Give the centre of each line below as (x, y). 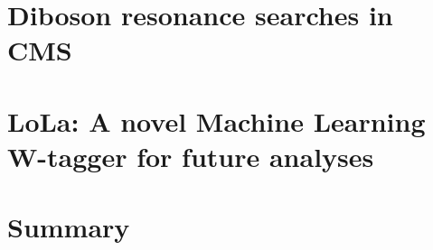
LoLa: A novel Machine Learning (216, 120)
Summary (69, 227)
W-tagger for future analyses (191, 156)
